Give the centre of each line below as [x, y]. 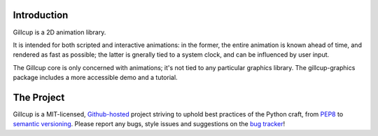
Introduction [41, 15]
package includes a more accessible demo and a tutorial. [95, 78]
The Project [39, 97]
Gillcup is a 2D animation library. [59, 32]
